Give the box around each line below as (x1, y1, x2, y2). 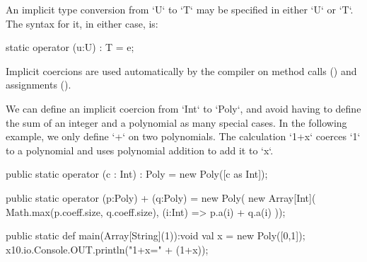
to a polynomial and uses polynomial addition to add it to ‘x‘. (6, 142, 274, 157)
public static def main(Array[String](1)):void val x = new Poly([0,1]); (6, 228, 305, 243)
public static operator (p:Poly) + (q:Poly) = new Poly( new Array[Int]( (6, 190, 316, 205)
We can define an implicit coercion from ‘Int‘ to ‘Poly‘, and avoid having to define (6, 101, 361, 115)
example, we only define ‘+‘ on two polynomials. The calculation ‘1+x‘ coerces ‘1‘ (6, 129, 361, 144)
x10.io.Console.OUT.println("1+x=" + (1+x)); (6, 241, 209, 256)
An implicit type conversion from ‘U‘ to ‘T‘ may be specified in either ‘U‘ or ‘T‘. (6, 2, 354, 16)
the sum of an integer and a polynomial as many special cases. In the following (6, 115, 347, 130)
